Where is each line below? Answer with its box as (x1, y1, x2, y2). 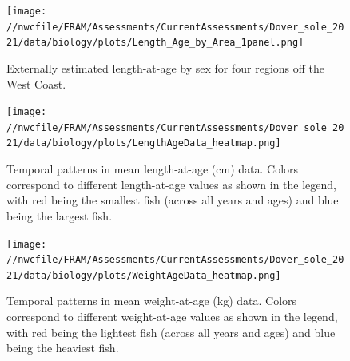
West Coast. (6, 75, 66, 92)
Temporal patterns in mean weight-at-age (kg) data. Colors (6, 292, 297, 309)
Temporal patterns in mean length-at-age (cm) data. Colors (6, 161, 299, 177)
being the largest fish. (6, 207, 113, 224)
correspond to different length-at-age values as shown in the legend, (6, 176, 337, 192)
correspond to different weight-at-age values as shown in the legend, (6, 308, 338, 325)
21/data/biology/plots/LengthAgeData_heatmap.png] (6, 137, 281, 149)
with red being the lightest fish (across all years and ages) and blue (6, 323, 336, 340)
